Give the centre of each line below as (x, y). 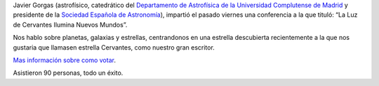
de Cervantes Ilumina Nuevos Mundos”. (70, 24)
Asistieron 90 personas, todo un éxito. (68, 73)
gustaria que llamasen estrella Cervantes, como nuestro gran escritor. (114, 47)
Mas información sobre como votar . (64, 60)
